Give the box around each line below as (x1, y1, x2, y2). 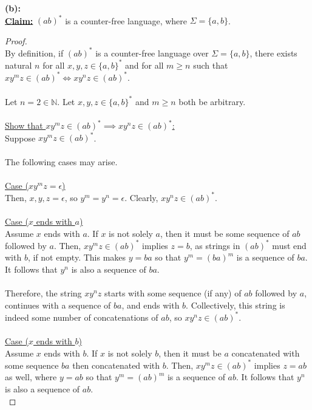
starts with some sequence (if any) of (104, 287, 242, 299)
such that (193, 58, 228, 71)
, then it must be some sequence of (160, 227, 290, 239)
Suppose (5, 131, 36, 144)
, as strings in (189, 239, 240, 251)
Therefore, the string (5, 287, 82, 299)
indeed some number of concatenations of (5, 310, 158, 323)
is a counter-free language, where (65, 14, 188, 27)
